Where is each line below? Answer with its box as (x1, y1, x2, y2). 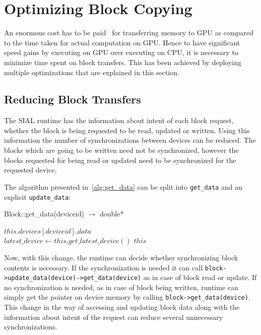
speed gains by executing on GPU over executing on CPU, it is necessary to (4, 47, 238, 58)
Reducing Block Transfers (4, 91, 141, 107)
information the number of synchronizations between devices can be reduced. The (4, 135, 256, 145)
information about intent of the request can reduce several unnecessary (4, 311, 223, 322)
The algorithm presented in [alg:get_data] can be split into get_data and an (4, 181, 242, 192)
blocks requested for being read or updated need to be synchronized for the (4, 154, 236, 165)
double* (99, 208, 124, 219)
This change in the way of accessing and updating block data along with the (4, 302, 240, 312)
